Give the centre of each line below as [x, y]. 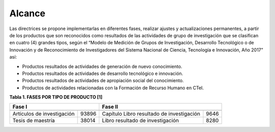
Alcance [28, 13]
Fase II [110, 107]
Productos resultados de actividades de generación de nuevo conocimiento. [102, 66]
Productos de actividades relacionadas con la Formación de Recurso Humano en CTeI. [113, 88]
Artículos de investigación [44, 114]
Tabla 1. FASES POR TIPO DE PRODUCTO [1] [56, 97]
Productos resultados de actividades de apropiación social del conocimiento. [103, 81]
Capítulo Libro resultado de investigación [151, 114]
